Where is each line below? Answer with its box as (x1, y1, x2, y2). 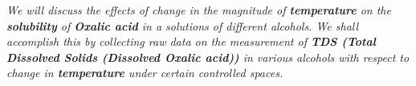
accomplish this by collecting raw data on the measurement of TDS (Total (6, 33, 376, 50)
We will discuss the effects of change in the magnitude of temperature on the (6, 2, 391, 18)
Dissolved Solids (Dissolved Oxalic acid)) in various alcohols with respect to (6, 48, 410, 65)
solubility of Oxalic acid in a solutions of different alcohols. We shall (6, 17, 359, 34)
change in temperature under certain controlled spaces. (6, 64, 283, 81)
